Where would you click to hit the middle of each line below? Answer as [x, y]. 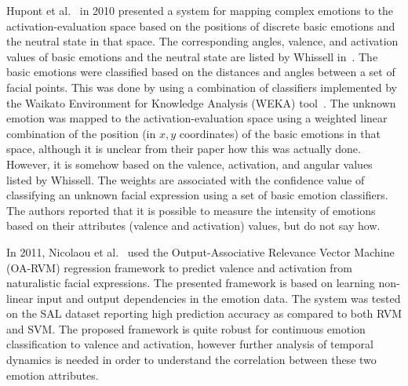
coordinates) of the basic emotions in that [280, 133]
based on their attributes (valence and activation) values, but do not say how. [193, 226]
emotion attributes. [53, 375]
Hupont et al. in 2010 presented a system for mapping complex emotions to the [200, 10]
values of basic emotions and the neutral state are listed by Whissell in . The [192, 56]
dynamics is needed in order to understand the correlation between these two [191, 360]
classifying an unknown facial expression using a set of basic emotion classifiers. [197, 195]
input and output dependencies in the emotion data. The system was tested [219, 298]
